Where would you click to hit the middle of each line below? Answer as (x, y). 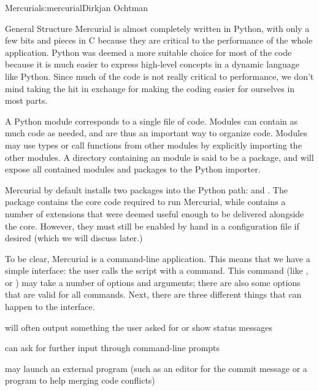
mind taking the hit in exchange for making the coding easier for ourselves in (150, 88)
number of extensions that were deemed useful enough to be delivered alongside (155, 213)
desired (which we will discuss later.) (74, 238)
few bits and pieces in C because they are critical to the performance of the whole (159, 40)
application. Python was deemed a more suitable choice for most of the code (148, 52)
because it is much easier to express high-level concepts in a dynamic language (152, 64)
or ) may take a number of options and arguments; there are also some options (153, 282)
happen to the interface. (50, 307)
